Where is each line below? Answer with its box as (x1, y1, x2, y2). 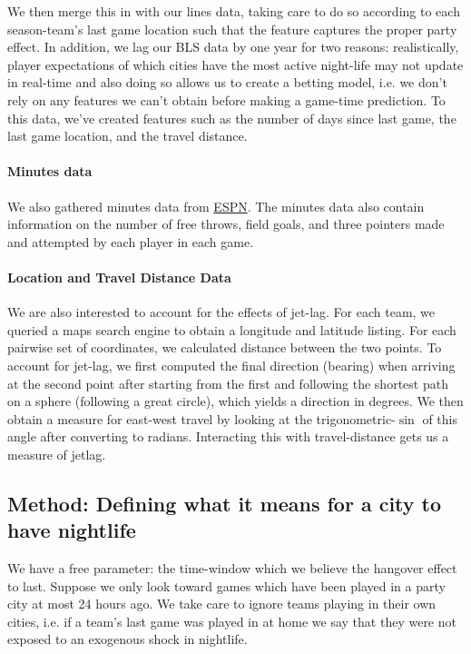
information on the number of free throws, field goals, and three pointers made (7, 214, 445, 233)
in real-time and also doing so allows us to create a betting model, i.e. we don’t (7, 73, 447, 92)
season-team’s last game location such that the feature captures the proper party (7, 19, 457, 38)
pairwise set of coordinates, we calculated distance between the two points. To (7, 338, 442, 357)
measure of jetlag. (7, 444, 106, 463)
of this (422, 409, 457, 428)
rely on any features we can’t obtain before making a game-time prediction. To (7, 90, 446, 109)
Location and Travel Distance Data (7, 267, 231, 286)
